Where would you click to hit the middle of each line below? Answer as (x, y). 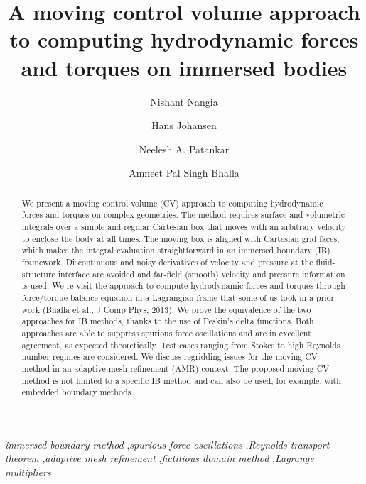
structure (38, 274)
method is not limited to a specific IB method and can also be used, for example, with (181, 380)
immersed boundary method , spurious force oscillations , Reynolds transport (167, 444)
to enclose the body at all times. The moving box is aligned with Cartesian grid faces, (181, 238)
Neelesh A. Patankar (184, 149)
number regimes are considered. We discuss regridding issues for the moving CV (169, 357)
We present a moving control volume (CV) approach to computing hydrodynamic (172, 203)
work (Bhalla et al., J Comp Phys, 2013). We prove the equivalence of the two (166, 309)
